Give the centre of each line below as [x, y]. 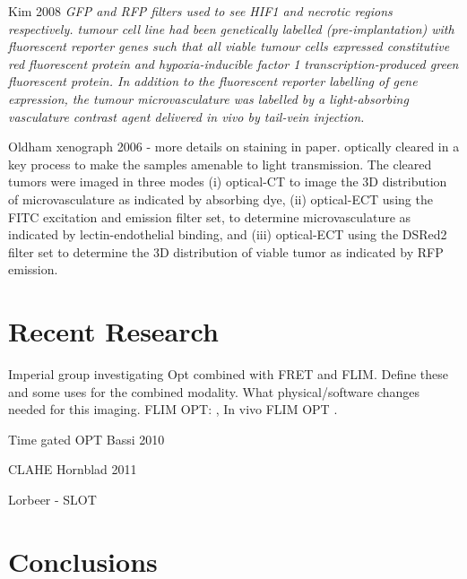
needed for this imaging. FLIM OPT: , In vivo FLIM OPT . [173, 409]
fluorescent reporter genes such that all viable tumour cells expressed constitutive [229, 46]
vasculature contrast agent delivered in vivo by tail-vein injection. [186, 116]
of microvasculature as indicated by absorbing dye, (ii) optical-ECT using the [221, 199]
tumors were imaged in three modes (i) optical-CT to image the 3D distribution [228, 181]
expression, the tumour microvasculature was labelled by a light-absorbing [208, 98]
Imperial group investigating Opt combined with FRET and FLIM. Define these [229, 374]
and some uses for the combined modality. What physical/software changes [214, 391]
